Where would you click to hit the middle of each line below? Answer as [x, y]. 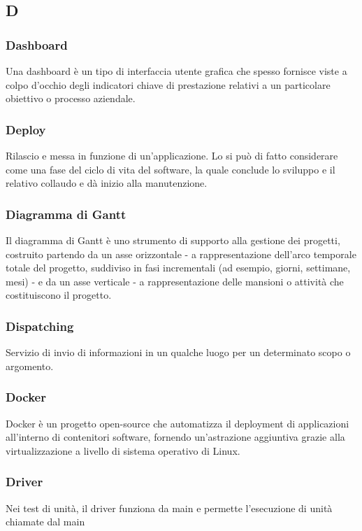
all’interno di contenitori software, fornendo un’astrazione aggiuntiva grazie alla [175, 437]
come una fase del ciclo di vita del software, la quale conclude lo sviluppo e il [171, 169]
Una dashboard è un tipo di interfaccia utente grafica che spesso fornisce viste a [176, 71]
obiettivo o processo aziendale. [71, 98]
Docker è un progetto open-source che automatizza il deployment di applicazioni [178, 423]
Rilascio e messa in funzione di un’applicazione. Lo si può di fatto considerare [172, 155]
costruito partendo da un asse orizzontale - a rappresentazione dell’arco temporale [181, 254]
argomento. [30, 366]
